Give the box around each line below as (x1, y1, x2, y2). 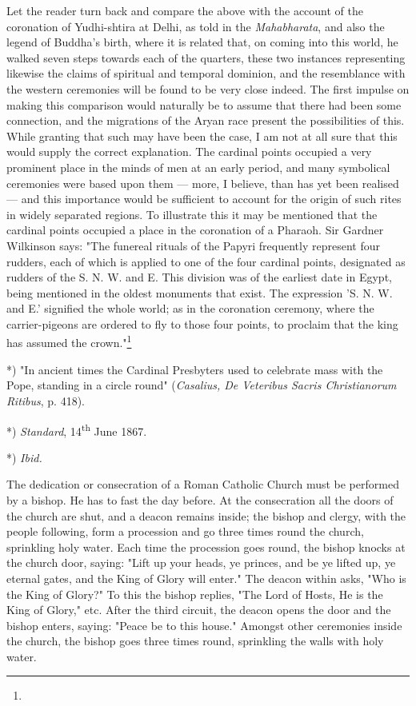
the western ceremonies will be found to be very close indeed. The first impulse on (6, 80, 410, 97)
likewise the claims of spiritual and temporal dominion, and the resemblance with (6, 65, 406, 82)
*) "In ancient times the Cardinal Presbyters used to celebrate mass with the (6, 361, 383, 377)
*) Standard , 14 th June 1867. (6, 420, 147, 439)
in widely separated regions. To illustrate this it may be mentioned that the (6, 205, 378, 222)
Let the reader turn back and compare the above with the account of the (6, 2, 363, 18)
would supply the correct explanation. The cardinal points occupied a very (6, 143, 372, 160)
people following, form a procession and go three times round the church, (6, 523, 364, 540)
